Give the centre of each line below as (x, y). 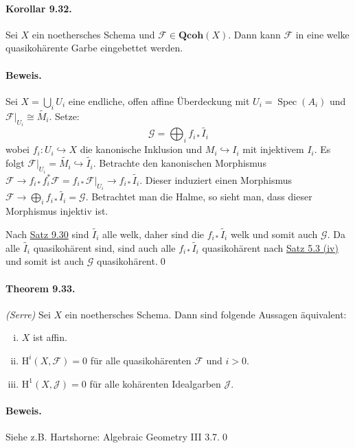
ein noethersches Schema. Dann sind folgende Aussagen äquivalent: (206, 314)
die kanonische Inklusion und (141, 149)
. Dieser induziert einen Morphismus (216, 179)
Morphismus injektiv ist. (57, 211)
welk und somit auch (274, 234)
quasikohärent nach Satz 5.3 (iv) (270, 247)
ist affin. (50, 337)
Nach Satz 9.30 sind (47, 234)
